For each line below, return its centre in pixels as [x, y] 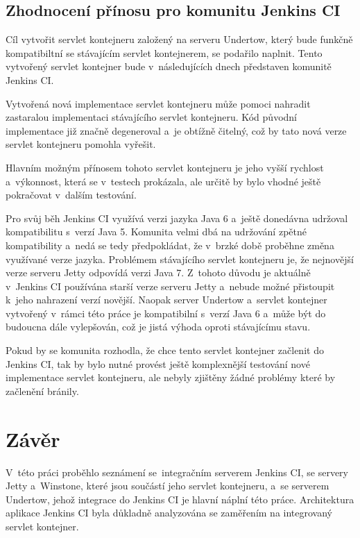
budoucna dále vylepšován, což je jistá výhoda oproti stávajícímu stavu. [158, 327]
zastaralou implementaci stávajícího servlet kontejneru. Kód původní [151, 117]
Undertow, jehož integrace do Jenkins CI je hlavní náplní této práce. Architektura [180, 499]
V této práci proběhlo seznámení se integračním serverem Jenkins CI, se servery [177, 472]
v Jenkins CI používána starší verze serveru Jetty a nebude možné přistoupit [170, 286]
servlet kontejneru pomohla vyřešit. [81, 144]
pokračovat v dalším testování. [71, 195]
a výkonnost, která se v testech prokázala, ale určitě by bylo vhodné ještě [163, 181]
